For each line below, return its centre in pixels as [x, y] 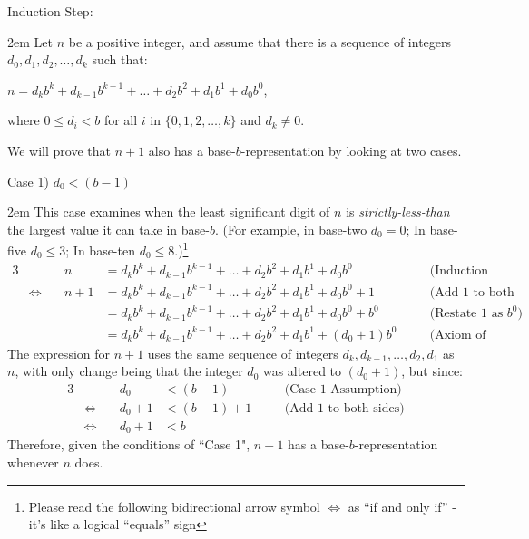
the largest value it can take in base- [108, 229]
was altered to [302, 371]
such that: [120, 59]
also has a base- [192, 150]
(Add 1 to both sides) [344, 408]
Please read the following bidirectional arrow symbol [174, 506]
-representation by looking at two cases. [351, 150]
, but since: [432, 371]
